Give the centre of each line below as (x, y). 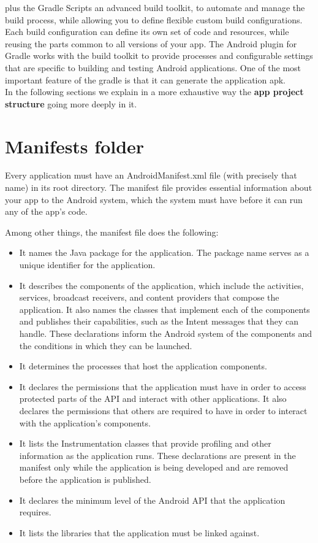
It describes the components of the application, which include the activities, (161, 285)
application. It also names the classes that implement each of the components (165, 309)
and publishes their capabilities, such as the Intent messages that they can (159, 321)
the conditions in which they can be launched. (106, 345)
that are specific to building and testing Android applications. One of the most (153, 67)
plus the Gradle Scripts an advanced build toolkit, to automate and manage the (155, 7)
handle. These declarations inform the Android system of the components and (166, 333)
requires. (35, 512)
